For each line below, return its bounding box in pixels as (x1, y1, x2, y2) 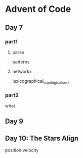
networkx (12, 68, 32, 74)
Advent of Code (5, 3, 71, 15)
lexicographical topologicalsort (12, 78, 69, 85)
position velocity (5, 147, 39, 153)
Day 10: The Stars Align (5, 134, 79, 142)
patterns (12, 58, 30, 65)
